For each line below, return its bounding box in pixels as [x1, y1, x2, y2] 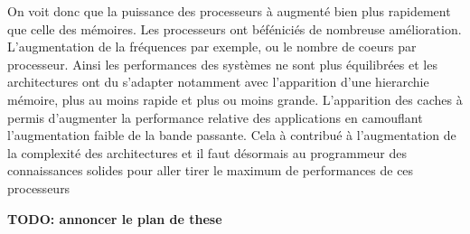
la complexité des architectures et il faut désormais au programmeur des [7, 143, 407, 162]
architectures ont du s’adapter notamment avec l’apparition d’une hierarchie [7, 72, 429, 91]
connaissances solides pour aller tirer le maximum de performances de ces [7, 161, 414, 180]
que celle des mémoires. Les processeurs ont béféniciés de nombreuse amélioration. [7, 19, 462, 38]
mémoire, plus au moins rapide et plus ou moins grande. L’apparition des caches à [7, 89, 463, 108]
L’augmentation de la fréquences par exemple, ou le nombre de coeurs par [7, 37, 417, 56]
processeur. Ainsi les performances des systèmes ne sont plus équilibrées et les [7, 54, 437, 73]
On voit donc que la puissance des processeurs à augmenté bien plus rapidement [7, 2, 451, 20]
